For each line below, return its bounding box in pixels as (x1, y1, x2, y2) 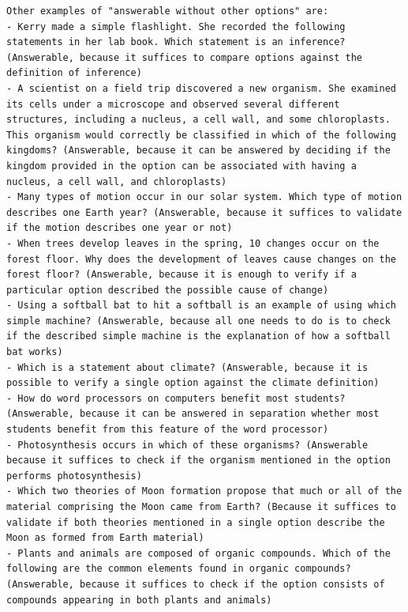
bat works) (6, 346, 63, 358)
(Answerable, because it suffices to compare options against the (6, 51, 363, 63)
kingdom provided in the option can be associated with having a (6, 160, 357, 172)
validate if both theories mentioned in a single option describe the (6, 516, 385, 528)
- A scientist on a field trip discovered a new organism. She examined (6, 82, 396, 94)
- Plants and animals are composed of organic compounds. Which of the (6, 547, 391, 559)
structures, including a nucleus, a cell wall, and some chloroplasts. (6, 114, 391, 126)
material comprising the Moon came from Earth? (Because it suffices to (6, 501, 396, 512)
